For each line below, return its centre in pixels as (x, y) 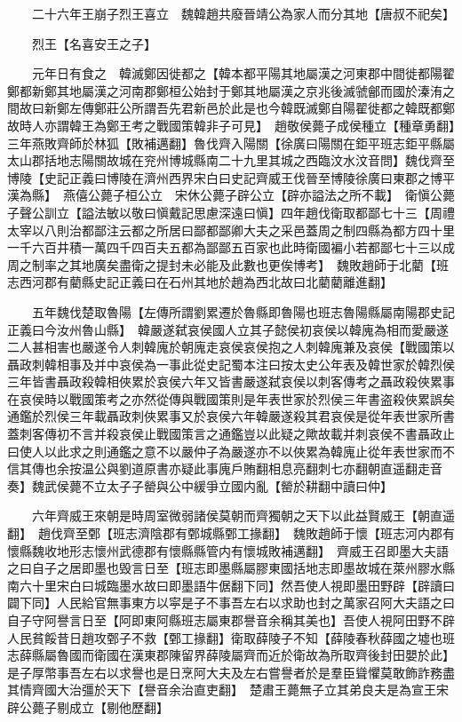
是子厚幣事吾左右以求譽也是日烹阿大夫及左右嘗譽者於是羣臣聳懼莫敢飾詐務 (225, 672)
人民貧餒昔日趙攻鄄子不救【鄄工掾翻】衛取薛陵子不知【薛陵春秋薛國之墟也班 (231, 637)
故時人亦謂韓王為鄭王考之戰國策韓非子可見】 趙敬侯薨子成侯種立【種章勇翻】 (231, 125)
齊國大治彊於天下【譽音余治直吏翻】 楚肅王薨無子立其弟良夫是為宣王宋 (240, 690)
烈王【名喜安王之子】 (94, 43)
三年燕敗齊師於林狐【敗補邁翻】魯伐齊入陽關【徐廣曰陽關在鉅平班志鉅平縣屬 (231, 143)
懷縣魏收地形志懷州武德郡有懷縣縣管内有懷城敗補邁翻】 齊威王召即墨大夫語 (228, 550)
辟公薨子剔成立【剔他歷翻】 (88, 706)
